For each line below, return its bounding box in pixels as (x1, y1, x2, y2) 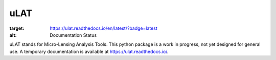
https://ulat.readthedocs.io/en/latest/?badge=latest (50, 25, 158, 31)
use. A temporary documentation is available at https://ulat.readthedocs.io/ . (9, 48, 169, 54)
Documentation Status (50, 32, 97, 38)
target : (9, 25, 25, 31)
